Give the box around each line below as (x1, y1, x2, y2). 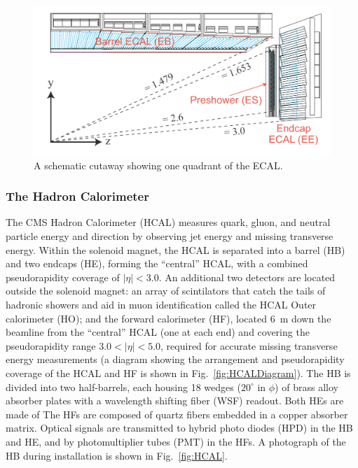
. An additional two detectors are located (158, 269, 336, 284)
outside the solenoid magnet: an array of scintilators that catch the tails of (6, 283, 326, 298)
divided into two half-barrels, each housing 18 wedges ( (6, 379, 241, 394)
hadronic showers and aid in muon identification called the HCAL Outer (6, 297, 317, 312)
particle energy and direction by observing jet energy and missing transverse (6, 229, 333, 243)
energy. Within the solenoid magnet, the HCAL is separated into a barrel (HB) (6, 242, 345, 257)
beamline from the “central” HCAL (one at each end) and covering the (6, 325, 310, 339)
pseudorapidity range (6, 338, 96, 353)
